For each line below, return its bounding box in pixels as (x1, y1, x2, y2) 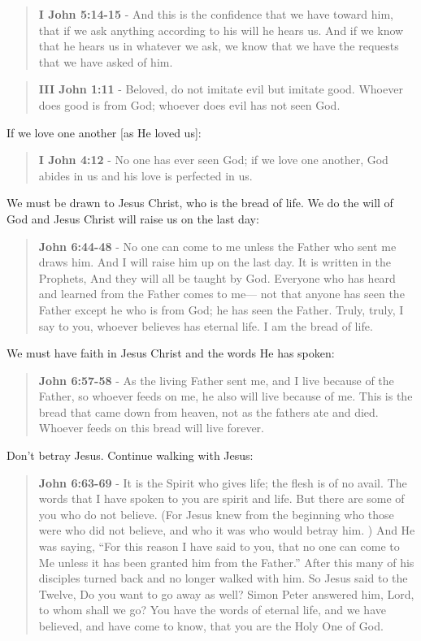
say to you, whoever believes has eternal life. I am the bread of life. (38, 317, 373, 334)
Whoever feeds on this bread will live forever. (38, 419, 264, 436)
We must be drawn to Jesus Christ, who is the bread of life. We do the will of (7, 194, 393, 211)
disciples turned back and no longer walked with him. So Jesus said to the (38, 570, 408, 587)
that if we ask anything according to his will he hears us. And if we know (38, 21, 404, 38)
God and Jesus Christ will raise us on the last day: (7, 210, 259, 227)
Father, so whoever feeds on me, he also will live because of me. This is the (38, 388, 413, 405)
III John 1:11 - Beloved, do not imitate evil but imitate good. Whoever (38, 80, 403, 97)
